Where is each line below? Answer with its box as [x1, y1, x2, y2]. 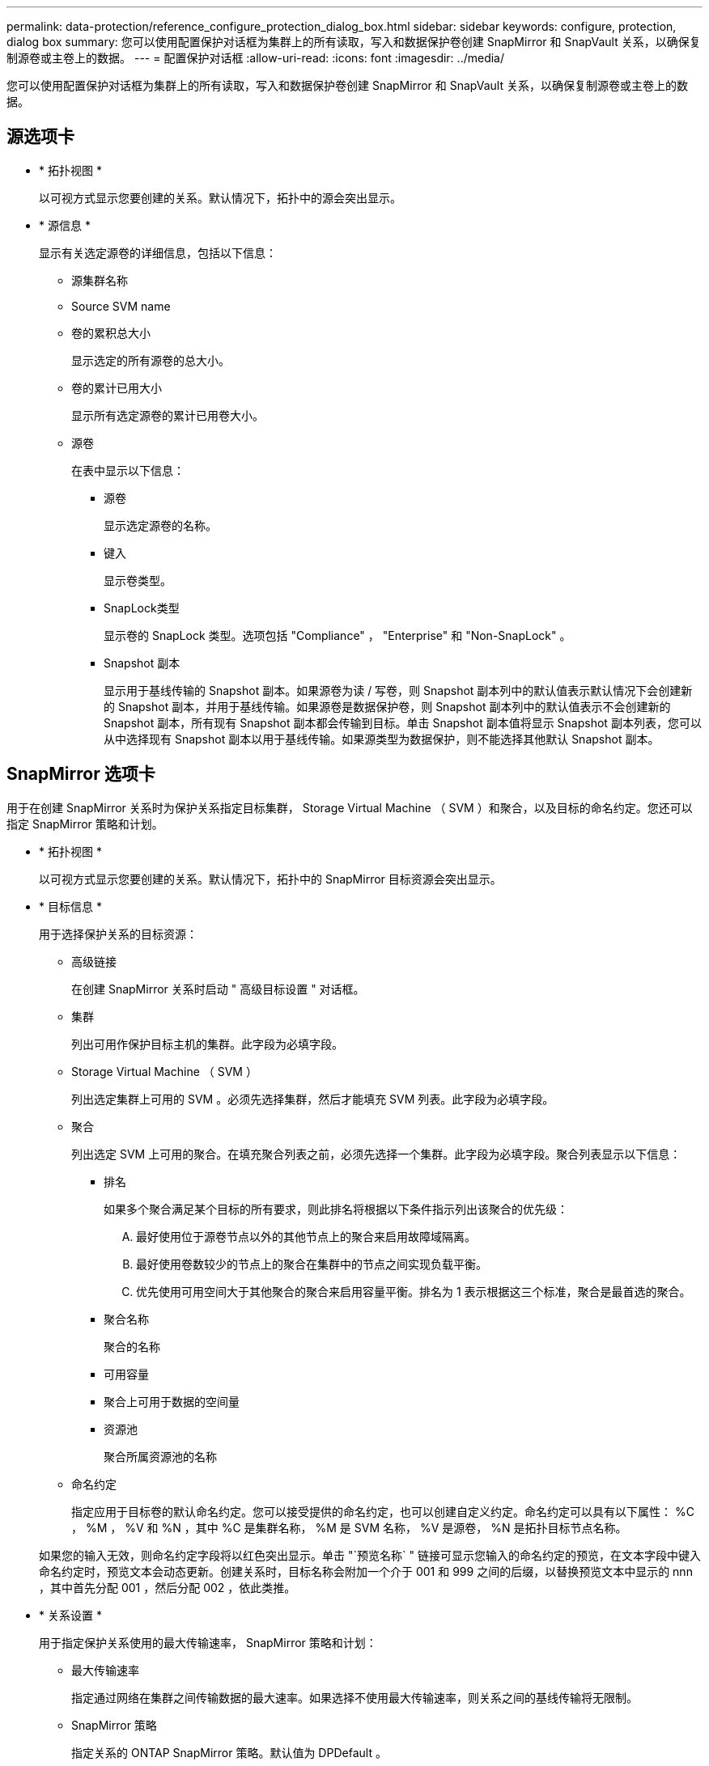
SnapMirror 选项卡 [6, 764, 155, 785]
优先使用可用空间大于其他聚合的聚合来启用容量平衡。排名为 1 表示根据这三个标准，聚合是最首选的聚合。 [136, 1284, 691, 1298]
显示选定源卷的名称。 [104, 518, 217, 532]
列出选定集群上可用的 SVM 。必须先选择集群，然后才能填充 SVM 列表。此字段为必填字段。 [71, 1091, 554, 1106]
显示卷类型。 [104, 573, 172, 587]
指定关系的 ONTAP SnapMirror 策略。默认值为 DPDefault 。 [71, 1745, 387, 1760]
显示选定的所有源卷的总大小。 [71, 353, 230, 367]
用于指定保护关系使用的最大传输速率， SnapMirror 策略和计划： [39, 1635, 377, 1650]
